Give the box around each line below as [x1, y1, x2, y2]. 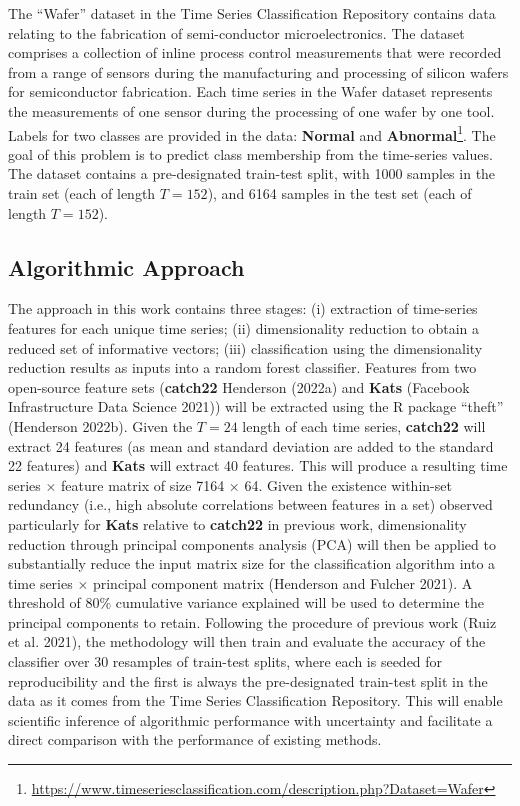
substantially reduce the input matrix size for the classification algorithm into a [8, 553, 496, 574]
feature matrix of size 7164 [61, 474, 225, 495]
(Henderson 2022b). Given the [8, 415, 193, 436]
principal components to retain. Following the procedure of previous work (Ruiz [8, 611, 497, 632]
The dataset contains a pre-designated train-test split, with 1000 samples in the [8, 163, 496, 184]
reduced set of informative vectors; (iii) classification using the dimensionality [8, 337, 483, 358]
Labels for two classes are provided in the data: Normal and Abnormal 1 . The [8, 121, 496, 145]
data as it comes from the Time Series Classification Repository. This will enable [8, 690, 503, 711]
